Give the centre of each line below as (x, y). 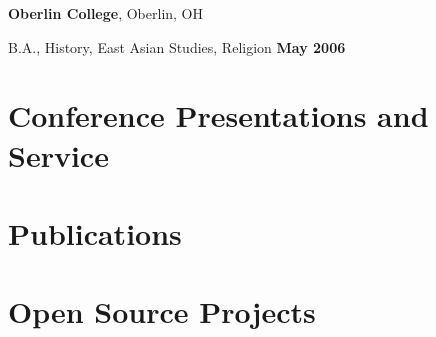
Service (58, 154)
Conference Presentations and (218, 115)
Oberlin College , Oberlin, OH (106, 13)
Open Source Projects (162, 311)
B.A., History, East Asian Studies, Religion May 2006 (177, 46)
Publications (95, 232)
